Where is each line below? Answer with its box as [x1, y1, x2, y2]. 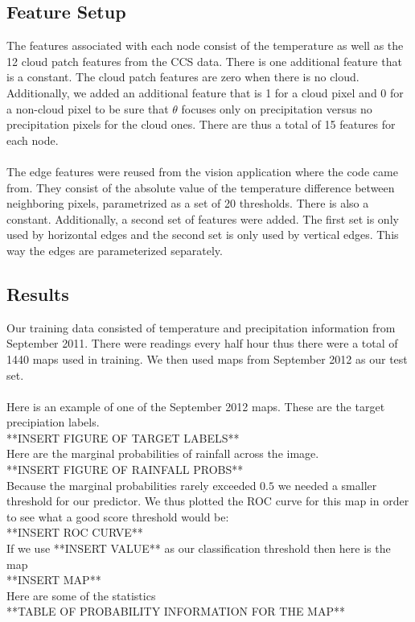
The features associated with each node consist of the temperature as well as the [6, 37, 404, 54]
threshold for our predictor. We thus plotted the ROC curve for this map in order [6, 492, 409, 509]
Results [6, 281, 69, 306]
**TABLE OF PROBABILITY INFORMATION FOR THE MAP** [6, 603, 345, 620]
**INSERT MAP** [6, 571, 101, 588]
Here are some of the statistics [6, 587, 156, 603]
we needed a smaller [277, 476, 377, 493]
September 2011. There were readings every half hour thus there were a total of [6, 335, 398, 352]
